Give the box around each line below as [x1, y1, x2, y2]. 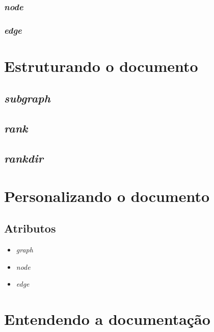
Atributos [4, 220, 56, 236]
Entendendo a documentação [4, 308, 210, 329]
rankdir [4, 150, 43, 166]
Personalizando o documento [4, 185, 210, 206]
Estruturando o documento [4, 55, 198, 76]
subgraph [4, 90, 50, 106]
